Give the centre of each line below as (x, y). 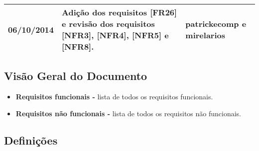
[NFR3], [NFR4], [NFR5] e (115, 35)
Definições (31, 140)
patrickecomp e (216, 24)
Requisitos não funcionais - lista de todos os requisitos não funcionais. (129, 113)
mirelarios (205, 35)
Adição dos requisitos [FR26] (120, 12)
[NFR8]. (78, 46)
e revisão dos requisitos (108, 24)
